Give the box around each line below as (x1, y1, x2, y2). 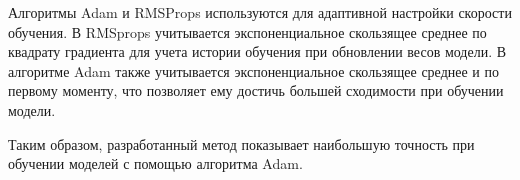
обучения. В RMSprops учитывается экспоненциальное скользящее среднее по (8, 21, 487, 42)
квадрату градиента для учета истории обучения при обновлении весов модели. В (8, 41, 507, 62)
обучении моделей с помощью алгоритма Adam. (8, 153, 303, 174)
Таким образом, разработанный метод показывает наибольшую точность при (8, 133, 475, 154)
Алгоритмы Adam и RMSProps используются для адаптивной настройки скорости (8, 2, 512, 22)
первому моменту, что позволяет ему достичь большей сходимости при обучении (8, 80, 504, 101)
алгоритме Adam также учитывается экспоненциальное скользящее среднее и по (8, 60, 499, 81)
